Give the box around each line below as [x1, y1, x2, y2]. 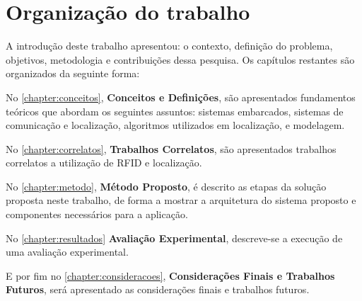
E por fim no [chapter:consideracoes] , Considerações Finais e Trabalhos [6, 268, 335, 283]
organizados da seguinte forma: [6, 66, 140, 81]
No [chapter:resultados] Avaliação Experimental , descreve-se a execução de [6, 230, 343, 245]
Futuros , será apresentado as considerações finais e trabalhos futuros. [6, 282, 310, 297]
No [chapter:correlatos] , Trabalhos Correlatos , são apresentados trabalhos [6, 141, 337, 156]
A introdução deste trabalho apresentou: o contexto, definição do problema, [6, 38, 333, 53]
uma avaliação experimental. [6, 244, 129, 259]
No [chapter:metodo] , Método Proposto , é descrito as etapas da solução [6, 178, 327, 193]
